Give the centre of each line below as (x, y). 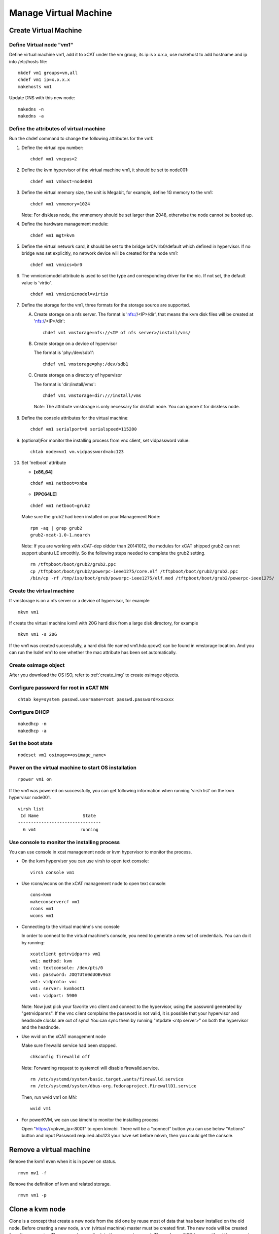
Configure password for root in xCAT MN (59, 688)
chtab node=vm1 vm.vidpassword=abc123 (77, 451)
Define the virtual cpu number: (52, 148)
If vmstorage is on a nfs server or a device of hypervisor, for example (79, 601)
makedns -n (31, 109)
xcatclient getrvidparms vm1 (65, 954)
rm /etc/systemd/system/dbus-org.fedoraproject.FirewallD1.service (113, 1086)
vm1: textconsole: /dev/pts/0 (67, 968)
